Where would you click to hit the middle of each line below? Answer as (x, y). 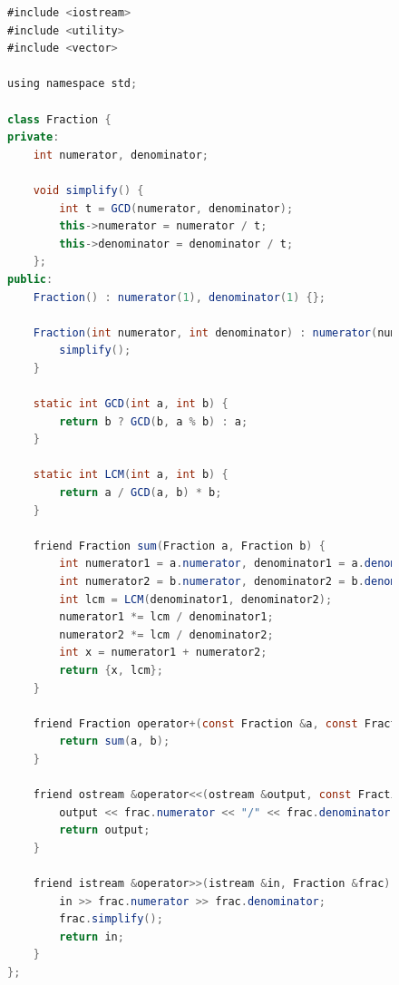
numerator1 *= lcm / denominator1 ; (166, 617)
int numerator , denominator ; (121, 155)
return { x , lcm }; (111, 670)
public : (30, 279)
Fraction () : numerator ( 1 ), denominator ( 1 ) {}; (179, 297)
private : (34, 137)
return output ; (105, 830)
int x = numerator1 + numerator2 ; (163, 653)
